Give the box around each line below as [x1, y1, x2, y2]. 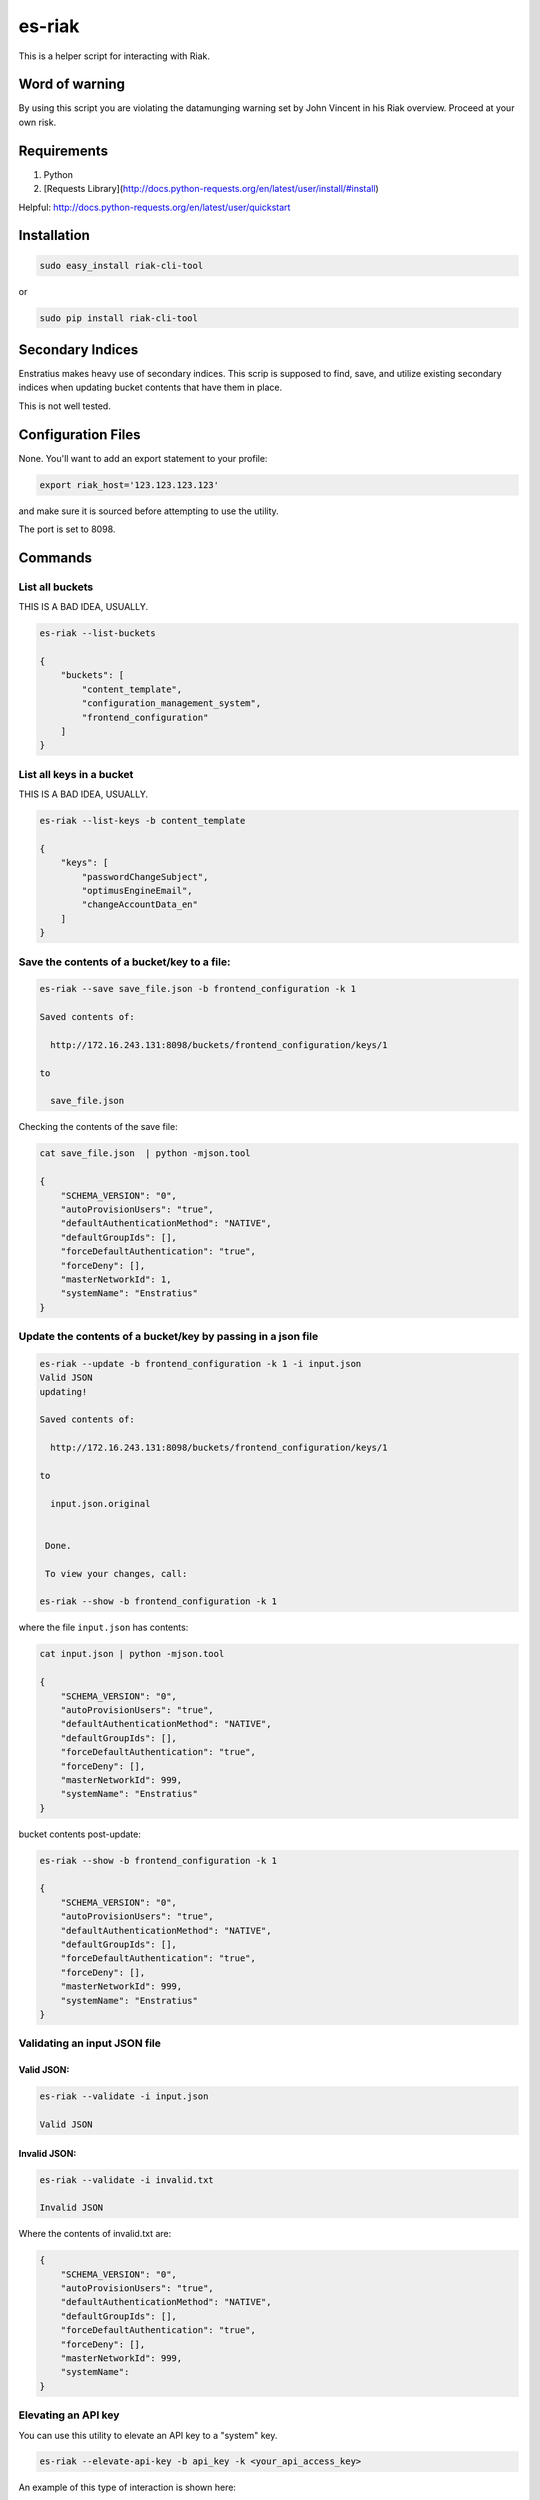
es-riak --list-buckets [39, 628, 157, 639]
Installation [18, 227, 90, 244]
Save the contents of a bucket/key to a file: [18, 955, 231, 969]
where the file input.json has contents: [18, 1621, 189, 1634]
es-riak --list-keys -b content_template [39, 815, 246, 827]
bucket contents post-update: [18, 1828, 142, 1840]
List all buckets [18, 580, 94, 594]
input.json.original [50, 1498, 151, 1509]
